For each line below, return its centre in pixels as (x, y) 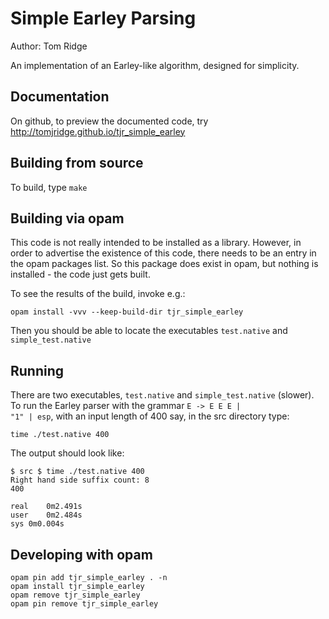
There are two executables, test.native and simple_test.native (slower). (162, 395)
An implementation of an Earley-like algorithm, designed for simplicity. (155, 65)
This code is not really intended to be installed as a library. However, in (156, 243)
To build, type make (49, 187)
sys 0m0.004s (37, 524)
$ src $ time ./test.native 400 (77, 472)
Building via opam (67, 218)
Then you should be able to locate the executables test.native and (149, 331)
